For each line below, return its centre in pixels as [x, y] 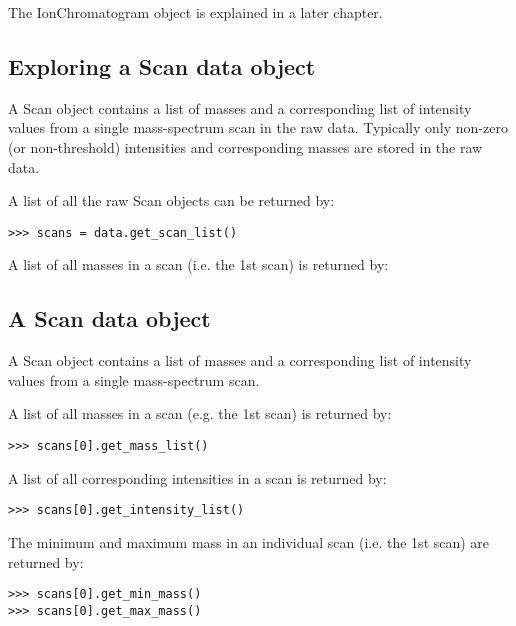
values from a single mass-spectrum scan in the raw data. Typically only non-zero [258, 127]
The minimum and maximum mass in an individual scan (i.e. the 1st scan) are [249, 541]
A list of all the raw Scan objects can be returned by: [171, 200]
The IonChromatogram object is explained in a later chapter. [195, 12]
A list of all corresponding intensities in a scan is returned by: [197, 477]
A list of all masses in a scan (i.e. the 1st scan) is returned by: [198, 264]
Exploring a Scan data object [162, 65]
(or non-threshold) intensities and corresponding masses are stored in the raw [245, 146]
